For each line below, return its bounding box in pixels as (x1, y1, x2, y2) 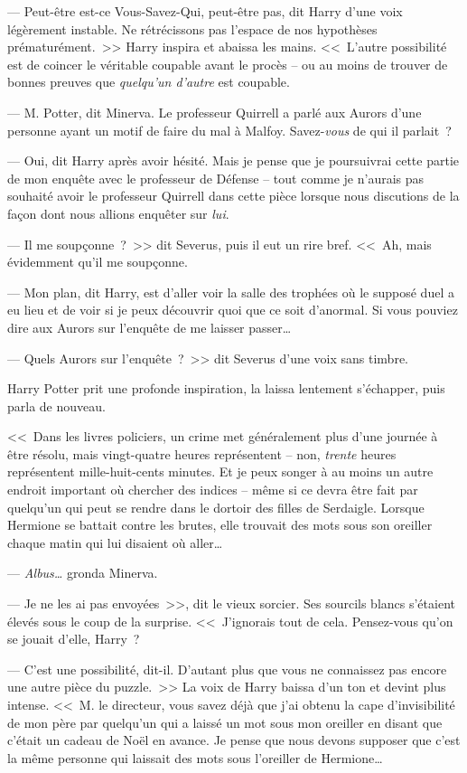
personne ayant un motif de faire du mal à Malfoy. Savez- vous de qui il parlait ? (7, 120, 452, 139)
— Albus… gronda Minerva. (7, 563, 158, 582)
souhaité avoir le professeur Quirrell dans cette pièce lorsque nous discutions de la (7, 186, 460, 205)
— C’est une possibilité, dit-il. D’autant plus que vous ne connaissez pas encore (7, 659, 447, 678)
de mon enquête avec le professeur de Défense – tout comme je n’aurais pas (7, 168, 425, 187)
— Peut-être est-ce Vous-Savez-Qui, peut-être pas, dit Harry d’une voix (7, 2, 403, 20)
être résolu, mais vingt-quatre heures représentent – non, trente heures (7, 444, 397, 463)
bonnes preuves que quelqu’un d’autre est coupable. (7, 72, 290, 91)
